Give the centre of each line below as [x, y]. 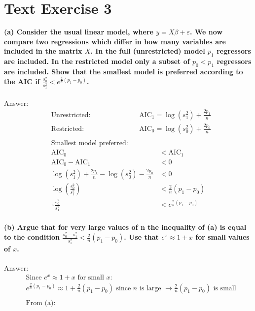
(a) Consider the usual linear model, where [79, 32]
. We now [206, 32]
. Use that [141, 237]
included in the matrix [43, 51]
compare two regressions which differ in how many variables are [115, 41]
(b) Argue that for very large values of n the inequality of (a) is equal [125, 227]
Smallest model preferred [89, 143]
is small [225, 288]
